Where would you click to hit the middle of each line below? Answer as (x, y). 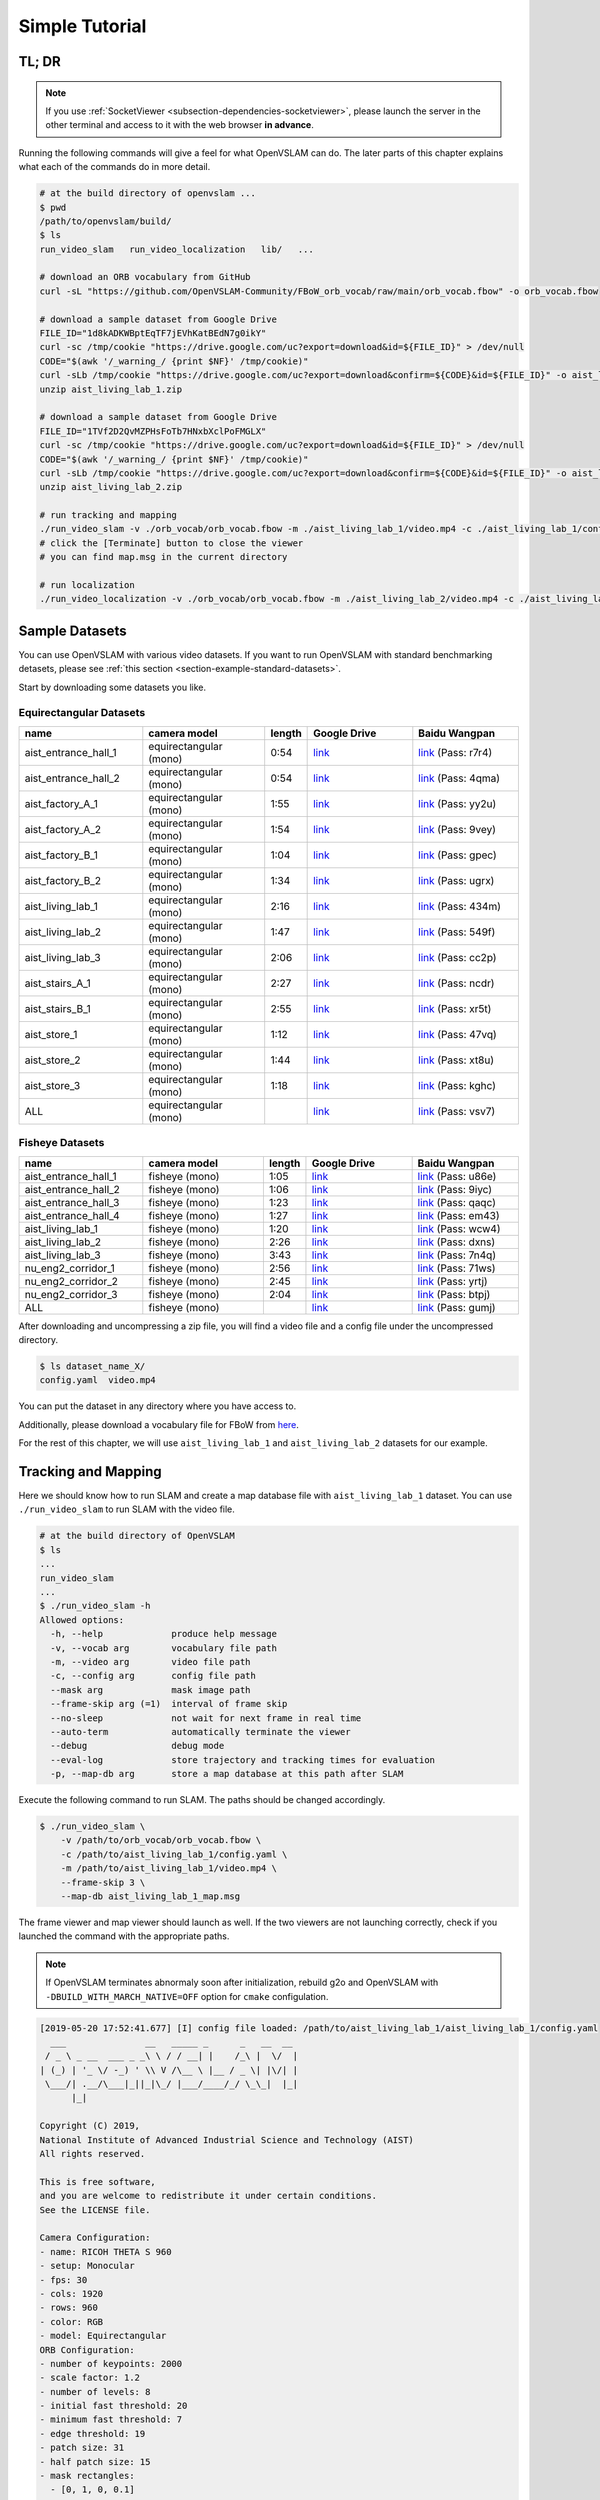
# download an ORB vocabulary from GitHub (145, 277)
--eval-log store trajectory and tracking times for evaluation (242, 1759)
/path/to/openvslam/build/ (105, 221)
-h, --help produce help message (163, 1634)
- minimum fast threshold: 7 (111, 2419)
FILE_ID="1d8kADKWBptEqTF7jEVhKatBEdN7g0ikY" (153, 333)
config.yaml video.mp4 (98, 1380)
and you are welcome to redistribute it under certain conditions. (208, 2196)
